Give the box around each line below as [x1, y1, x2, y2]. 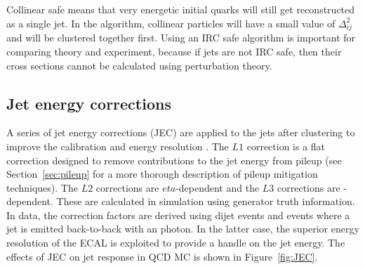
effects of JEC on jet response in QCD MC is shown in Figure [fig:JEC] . [6, 249, 318, 263]
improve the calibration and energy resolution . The [6, 138, 229, 153]
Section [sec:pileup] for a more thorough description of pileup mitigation [6, 166, 318, 181]
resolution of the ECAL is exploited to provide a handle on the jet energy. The [6, 235, 345, 250]
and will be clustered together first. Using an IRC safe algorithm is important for [6, 30, 356, 45]
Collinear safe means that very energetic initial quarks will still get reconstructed [6, 2, 355, 16]
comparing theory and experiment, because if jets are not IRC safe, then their [6, 44, 342, 58]
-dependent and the [175, 180, 260, 195]
